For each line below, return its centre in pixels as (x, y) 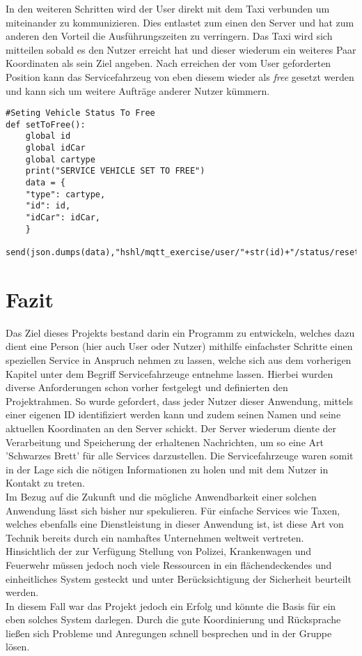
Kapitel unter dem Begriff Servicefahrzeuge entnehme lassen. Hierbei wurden (170, 373)
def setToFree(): (46, 124)
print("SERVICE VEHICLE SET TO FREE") (115, 171)
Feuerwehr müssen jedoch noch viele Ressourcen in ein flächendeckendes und (169, 564)
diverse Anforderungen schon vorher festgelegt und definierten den (147, 387)
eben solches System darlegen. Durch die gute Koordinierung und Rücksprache (173, 619)
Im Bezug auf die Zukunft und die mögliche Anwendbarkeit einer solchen (161, 496)
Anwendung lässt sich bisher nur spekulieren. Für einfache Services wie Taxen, (173, 510)
